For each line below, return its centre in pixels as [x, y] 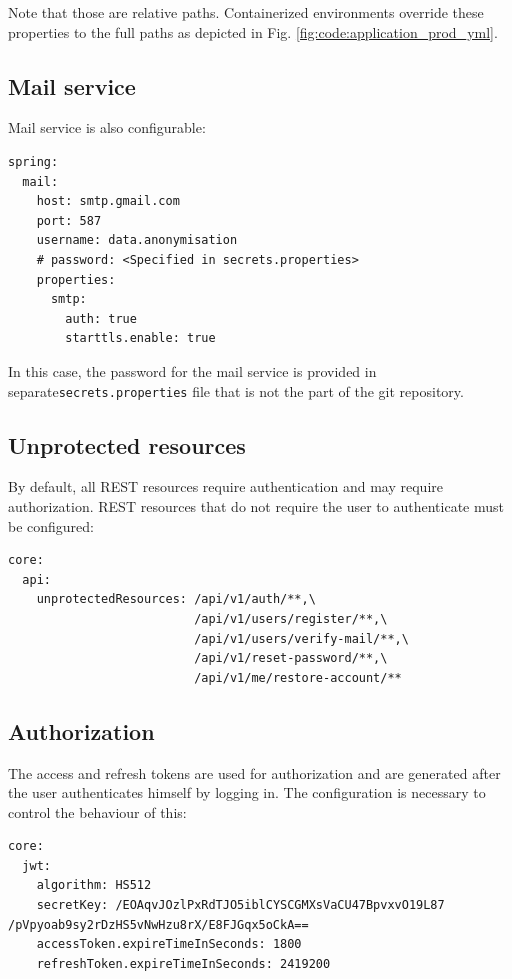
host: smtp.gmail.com [108, 201]
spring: [33, 161]
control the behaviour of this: [97, 811]
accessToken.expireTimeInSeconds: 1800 [169, 944]
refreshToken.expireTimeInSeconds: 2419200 [183, 963]
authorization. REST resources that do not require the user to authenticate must [256, 505]
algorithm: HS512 [94, 885]
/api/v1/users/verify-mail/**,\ [301, 638]
